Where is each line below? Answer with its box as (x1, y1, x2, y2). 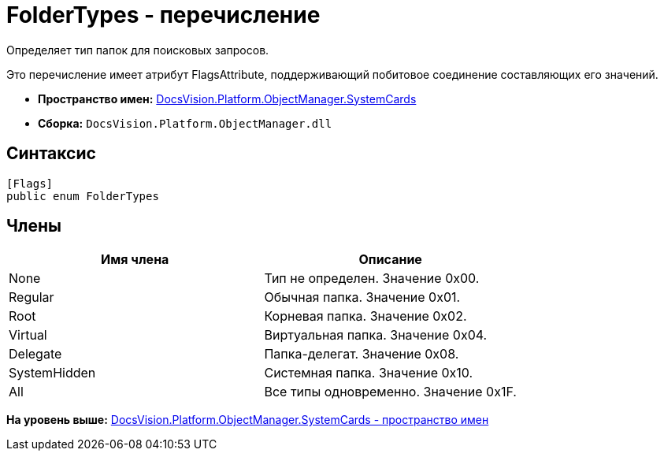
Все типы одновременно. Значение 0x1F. (264, 384, 517, 400)
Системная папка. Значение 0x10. (264, 365, 473, 381)
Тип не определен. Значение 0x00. (264, 270, 480, 287)
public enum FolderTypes (6, 189, 159, 202)
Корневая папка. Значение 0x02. (264, 308, 467, 325)
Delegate (9, 346, 62, 362)
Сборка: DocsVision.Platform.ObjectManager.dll (38, 116, 332, 130)
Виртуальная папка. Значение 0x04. (264, 327, 488, 344)
